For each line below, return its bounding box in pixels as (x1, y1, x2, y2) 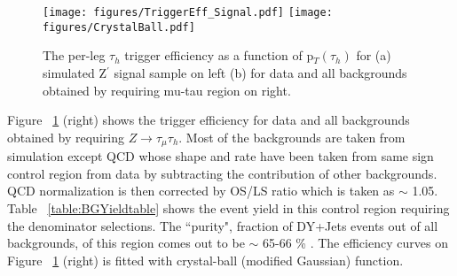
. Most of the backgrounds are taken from (178, 127, 406, 146)
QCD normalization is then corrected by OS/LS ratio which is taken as (7, 181, 395, 200)
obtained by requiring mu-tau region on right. (43, 80, 291, 99)
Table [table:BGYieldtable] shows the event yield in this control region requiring (7, 198, 450, 217)
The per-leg (43, 46, 106, 65)
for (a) (356, 46, 391, 65)
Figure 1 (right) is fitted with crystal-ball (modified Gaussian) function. (7, 250, 404, 269)
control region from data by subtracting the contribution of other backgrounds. (7, 164, 437, 182)
